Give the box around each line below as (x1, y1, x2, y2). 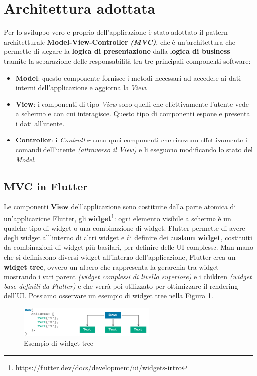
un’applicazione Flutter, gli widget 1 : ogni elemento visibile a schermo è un (4, 212, 231, 223)
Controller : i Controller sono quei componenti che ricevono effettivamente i (15, 135, 247, 145)
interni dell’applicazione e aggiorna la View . (15, 82, 148, 93)
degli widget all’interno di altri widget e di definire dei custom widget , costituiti (4, 232, 252, 242)
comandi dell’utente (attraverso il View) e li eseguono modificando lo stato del (15, 144, 253, 155)
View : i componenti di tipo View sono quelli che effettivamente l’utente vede (15, 98, 249, 109)
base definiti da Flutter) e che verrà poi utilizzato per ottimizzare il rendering (4, 281, 238, 291)
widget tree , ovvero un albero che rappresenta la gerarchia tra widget (4, 261, 219, 272)
